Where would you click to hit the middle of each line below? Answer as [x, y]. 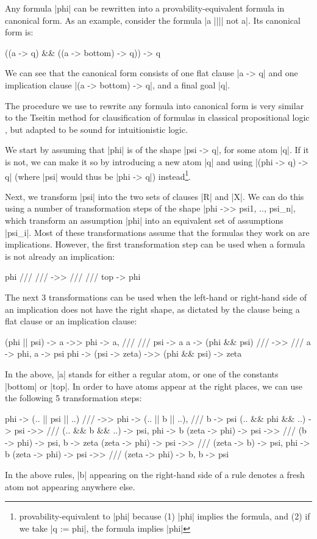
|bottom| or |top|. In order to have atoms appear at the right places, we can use [154, 386]
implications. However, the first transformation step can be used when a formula [155, 244]
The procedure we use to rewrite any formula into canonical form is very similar [155, 105]
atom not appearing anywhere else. [70, 486]
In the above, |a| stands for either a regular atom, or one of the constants [142, 373]
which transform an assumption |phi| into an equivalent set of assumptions [144, 220]
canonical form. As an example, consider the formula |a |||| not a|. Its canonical [153, 20]
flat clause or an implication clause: [71, 321]
